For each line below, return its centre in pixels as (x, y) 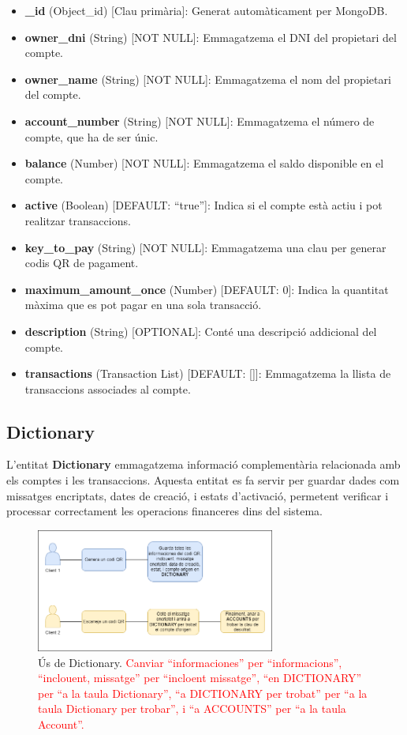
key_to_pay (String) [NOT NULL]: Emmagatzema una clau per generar (205, 247)
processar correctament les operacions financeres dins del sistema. (164, 511)
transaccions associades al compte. (108, 388)
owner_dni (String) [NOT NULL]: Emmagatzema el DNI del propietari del (211, 37)
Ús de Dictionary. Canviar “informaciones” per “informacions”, (190, 662)
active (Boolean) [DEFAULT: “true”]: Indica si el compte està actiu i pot (203, 205)
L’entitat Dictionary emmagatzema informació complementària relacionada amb (203, 464)
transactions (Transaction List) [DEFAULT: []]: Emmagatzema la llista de (208, 373)
